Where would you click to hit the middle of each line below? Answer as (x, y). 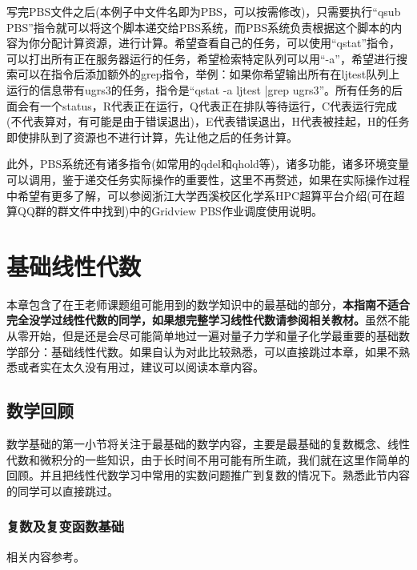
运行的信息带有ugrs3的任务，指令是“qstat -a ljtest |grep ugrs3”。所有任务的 (199, 89)
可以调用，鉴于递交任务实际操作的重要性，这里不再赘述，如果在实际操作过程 (208, 179)
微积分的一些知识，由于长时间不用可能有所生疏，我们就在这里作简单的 (225, 459)
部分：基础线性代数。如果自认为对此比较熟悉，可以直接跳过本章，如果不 (208, 351)
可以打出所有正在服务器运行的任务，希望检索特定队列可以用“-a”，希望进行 (201, 58)
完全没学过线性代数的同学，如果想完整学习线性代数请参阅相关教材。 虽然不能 (208, 320)
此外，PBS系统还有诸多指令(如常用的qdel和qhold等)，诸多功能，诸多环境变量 (208, 164)
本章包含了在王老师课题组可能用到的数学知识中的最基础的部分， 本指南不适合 (208, 304)
